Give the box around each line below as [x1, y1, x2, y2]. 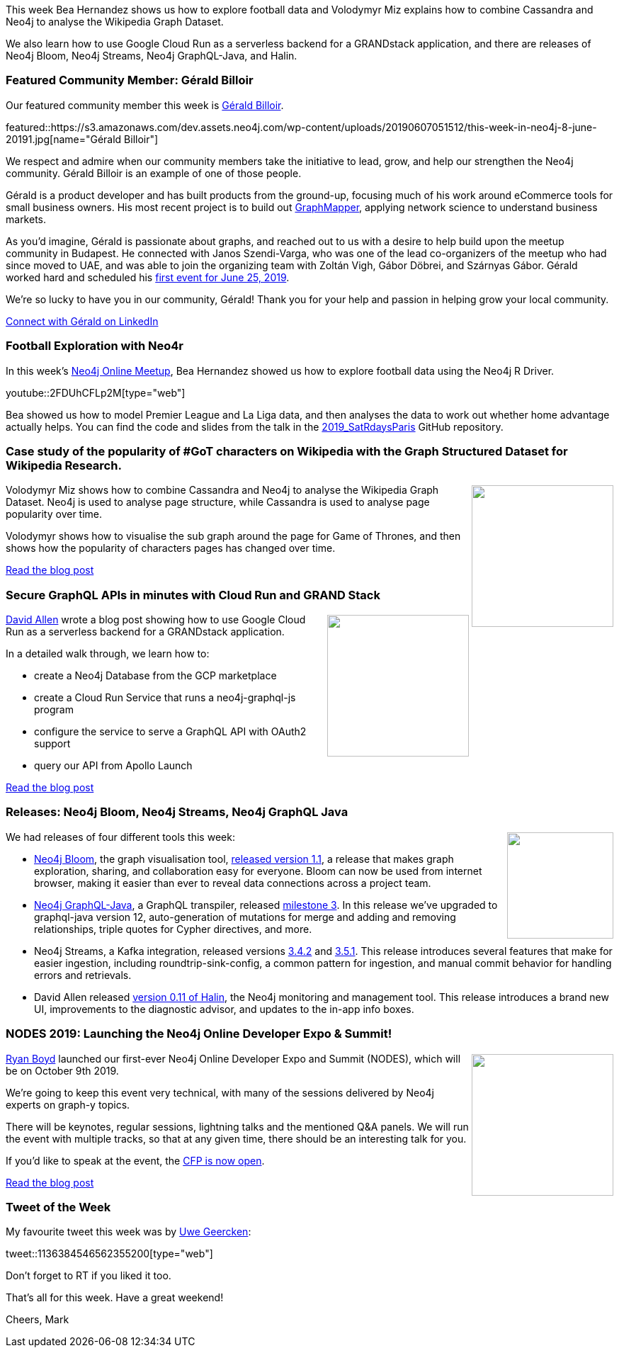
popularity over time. [6, 508, 103, 521]
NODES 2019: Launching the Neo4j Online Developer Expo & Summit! [6, 1026, 392, 1041]
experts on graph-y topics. [6, 1098, 130, 1111]
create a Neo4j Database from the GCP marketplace [34, 669, 277, 681]
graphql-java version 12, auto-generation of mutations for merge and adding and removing [34, 910, 456, 923]
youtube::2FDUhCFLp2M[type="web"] [6, 386, 186, 399]
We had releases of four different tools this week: [6, 830, 235, 843]
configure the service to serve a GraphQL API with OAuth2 [34, 725, 307, 737]
